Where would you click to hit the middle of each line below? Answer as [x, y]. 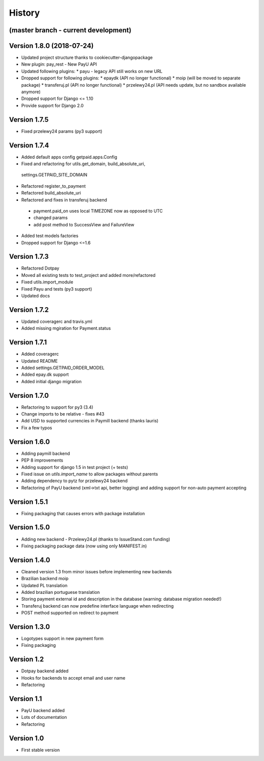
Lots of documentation [44, 717]
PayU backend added [43, 711]
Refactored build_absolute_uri [51, 193]
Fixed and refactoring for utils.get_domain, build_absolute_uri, [83, 164]
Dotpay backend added [45, 671]
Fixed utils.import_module [47, 282]
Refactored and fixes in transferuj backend [64, 200]
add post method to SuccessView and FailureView [84, 224]
